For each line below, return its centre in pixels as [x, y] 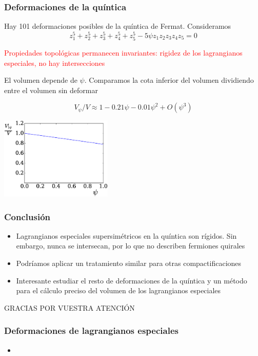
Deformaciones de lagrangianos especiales [91, 331]
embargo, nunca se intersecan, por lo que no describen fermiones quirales [131, 246]
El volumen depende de [41, 80]
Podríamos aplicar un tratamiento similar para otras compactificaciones [129, 263]
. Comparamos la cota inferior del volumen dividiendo [169, 80]
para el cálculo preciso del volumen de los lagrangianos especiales [118, 290]
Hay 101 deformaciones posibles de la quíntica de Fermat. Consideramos [118, 26]
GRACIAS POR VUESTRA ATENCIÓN [70, 307]
